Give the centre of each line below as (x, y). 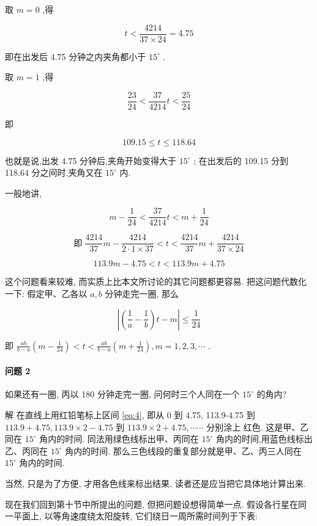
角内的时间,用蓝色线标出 (264, 439)
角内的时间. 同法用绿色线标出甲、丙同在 (119, 439)
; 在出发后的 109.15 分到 (241, 160)
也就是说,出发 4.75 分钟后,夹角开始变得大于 (91, 160)
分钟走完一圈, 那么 (142, 293)
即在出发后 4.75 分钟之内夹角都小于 (76, 56)
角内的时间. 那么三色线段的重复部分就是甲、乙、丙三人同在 (183, 450)
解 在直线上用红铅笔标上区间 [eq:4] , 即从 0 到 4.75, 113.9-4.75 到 (130, 414)
